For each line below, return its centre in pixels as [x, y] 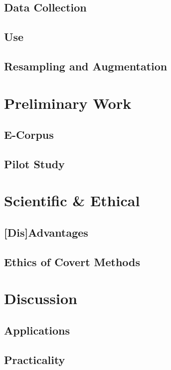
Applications [37, 330]
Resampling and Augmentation [86, 66]
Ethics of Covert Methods [72, 261]
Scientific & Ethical [72, 200]
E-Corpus [29, 135]
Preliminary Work [68, 103]
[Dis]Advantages [46, 232]
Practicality [35, 359]
